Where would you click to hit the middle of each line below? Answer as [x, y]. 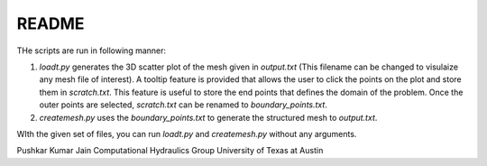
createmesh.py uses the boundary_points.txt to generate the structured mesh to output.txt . [208, 117]
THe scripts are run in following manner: [92, 51]
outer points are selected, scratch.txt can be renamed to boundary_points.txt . [184, 105]
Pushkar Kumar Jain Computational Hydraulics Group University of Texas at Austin [170, 151]
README [51, 23]
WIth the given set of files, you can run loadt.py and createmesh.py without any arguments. [187, 134]
